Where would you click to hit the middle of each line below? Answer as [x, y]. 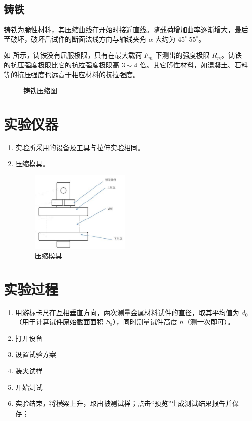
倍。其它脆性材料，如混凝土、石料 [194, 64]
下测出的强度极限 [182, 55]
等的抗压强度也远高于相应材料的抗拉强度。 [72, 74]
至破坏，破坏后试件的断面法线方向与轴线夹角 [75, 39]
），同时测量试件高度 [145, 322]
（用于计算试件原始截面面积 [59, 322]
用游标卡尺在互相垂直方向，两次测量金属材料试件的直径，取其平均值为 [127, 312]
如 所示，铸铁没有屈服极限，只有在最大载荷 [73, 55]
